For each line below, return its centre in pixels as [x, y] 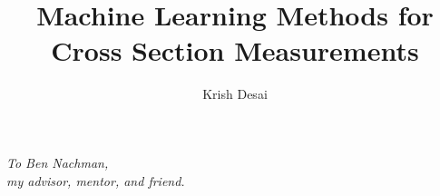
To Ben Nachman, [58, 162]
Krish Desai [235, 94]
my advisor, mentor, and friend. [96, 180]
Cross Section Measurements [235, 50]
